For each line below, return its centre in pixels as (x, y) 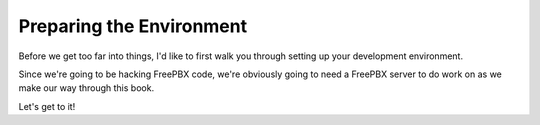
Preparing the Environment (133, 26)
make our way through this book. (86, 88)
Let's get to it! (47, 106)
